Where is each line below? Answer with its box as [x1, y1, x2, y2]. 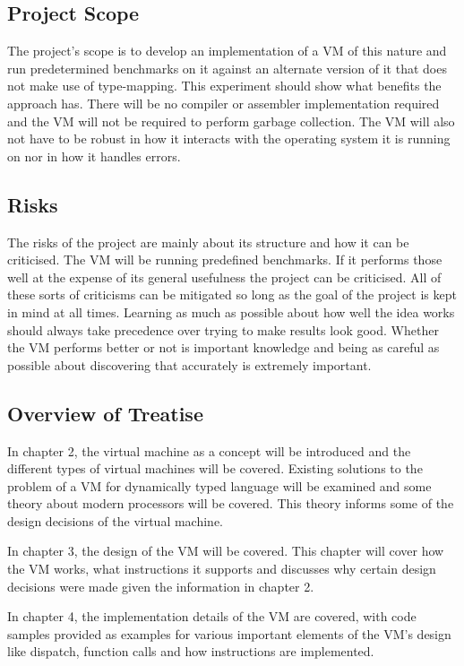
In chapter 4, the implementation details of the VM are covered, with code [7, 607, 417, 626]
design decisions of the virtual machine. [7, 511, 223, 530]
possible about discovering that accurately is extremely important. [7, 355, 372, 374]
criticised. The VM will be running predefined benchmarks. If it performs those [7, 250, 443, 269]
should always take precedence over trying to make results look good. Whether [7, 320, 439, 339]
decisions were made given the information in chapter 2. [7, 576, 314, 595]
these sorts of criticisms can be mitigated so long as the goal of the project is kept [7, 285, 457, 304]
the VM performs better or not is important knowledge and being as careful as [7, 338, 440, 357]
